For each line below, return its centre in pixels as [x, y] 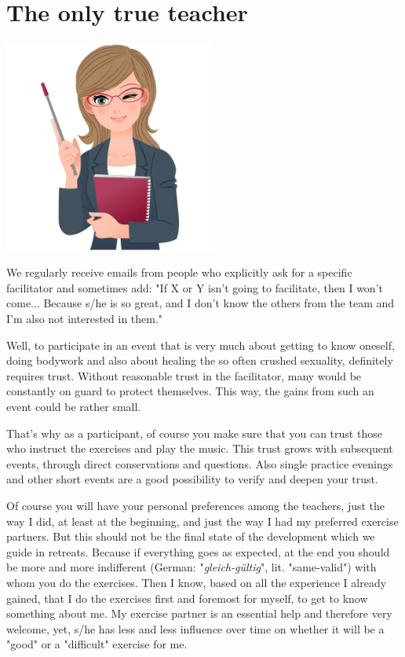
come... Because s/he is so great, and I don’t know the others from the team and [201, 303]
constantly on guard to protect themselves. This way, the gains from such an [190, 391]
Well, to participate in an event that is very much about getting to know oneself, [201, 345]
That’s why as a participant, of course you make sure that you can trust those [194, 433]
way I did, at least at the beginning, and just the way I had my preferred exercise [202, 521]
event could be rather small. [74, 407]
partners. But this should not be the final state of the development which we [191, 536]
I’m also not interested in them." [85, 319]
